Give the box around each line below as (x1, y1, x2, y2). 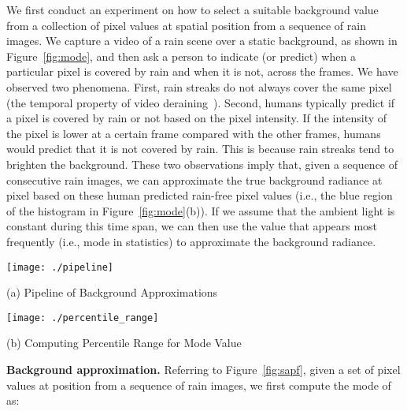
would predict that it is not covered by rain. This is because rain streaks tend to (6, 140, 394, 157)
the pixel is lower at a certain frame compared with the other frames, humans (6, 125, 381, 141)
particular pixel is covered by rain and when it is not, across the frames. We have (6, 63, 398, 80)
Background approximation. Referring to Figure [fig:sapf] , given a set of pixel (6, 361, 401, 377)
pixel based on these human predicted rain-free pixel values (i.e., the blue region (6, 187, 393, 204)
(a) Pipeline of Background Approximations (6, 284, 218, 301)
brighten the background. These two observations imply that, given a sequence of (6, 155, 398, 172)
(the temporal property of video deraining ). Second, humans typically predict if (6, 94, 395, 110)
